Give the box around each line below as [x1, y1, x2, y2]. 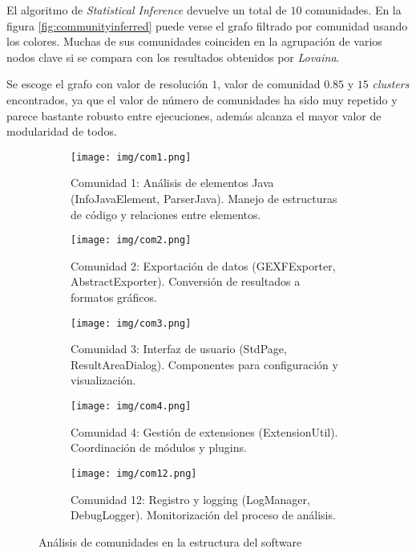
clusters [372, 75, 410, 92]
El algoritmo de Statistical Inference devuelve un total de [6, 2, 287, 18]
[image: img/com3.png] [71, 317, 192, 329]
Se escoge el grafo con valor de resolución [6, 75, 208, 92]
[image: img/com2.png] [71, 234, 192, 246]
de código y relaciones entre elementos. [71, 205, 261, 222]
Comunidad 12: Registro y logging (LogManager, [71, 490, 310, 507]
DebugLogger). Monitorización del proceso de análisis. [71, 506, 336, 523]
